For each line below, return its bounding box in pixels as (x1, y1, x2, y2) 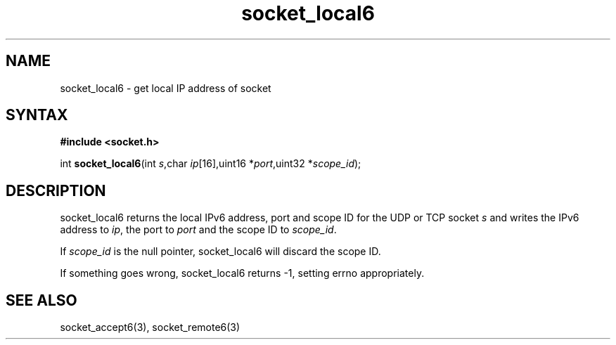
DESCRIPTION (6, 181, 106, 200)
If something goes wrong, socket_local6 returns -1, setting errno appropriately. (60, 267, 425, 280)
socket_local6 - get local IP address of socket (60, 82, 271, 94)
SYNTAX (6, 106, 68, 124)
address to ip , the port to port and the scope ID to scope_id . (60, 223, 337, 236)
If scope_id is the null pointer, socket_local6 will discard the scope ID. (60, 245, 381, 258)
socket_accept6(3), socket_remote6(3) (60, 321, 240, 334)
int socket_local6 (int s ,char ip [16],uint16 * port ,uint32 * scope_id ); (60, 157, 361, 170)
